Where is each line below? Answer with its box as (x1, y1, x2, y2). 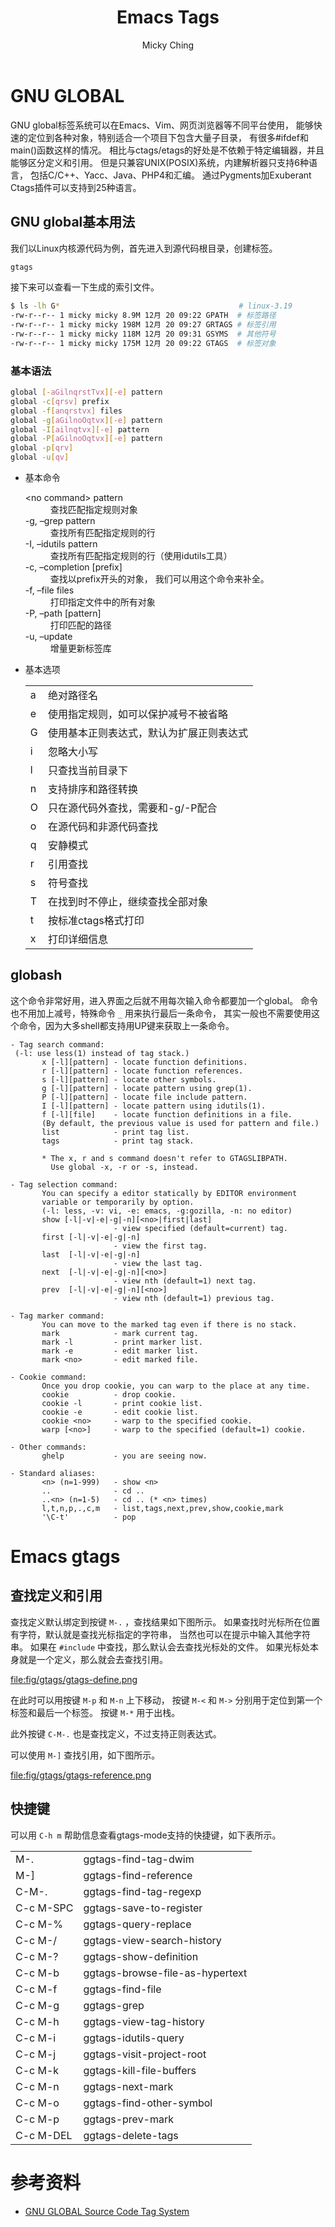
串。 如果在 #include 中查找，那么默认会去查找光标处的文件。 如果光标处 (10, 1641, 311, 1653)
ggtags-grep (83, 1998, 145, 2012)
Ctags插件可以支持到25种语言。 (10, 181, 142, 193)
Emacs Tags (116, 6, 220, 29)
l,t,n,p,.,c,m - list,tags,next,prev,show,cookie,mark (41, 1503, 284, 1513)
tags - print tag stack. (41, 1136, 195, 1146)
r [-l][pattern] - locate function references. (41, 1066, 244, 1076)
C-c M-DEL (15, 2128, 73, 2142)
